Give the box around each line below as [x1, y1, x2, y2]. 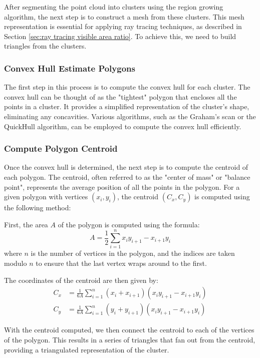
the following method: [4, 202, 71, 213]
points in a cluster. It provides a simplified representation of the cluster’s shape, [4, 101, 249, 112]
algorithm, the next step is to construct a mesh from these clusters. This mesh [4, 11, 244, 22]
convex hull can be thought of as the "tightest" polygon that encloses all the [4, 91, 237, 102]
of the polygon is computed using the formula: [58, 219, 200, 229]
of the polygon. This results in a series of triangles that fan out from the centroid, [4, 334, 255, 344]
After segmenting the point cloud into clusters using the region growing [4, 2, 223, 12]
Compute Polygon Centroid [4, 142, 118, 155]
